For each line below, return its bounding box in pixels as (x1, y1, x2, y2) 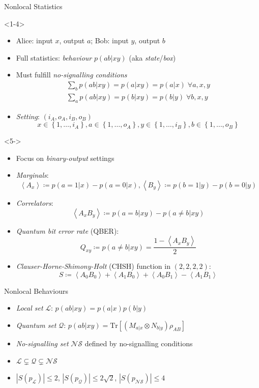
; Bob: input (91, 35, 129, 46)
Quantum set (16, 320, 56, 330)
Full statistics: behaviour (16, 52, 92, 63)
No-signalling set (16, 338, 69, 348)
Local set (16, 302, 43, 313)
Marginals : (16, 170, 49, 180)
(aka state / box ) (129, 52, 176, 63)
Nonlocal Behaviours (4, 285, 68, 296)
